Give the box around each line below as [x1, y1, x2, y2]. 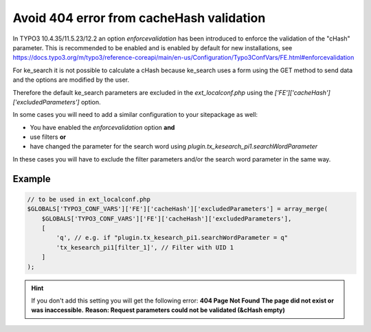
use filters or [30, 133, 67, 141]
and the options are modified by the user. [12, 76, 130, 84]
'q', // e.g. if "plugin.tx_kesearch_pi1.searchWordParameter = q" [56, 234, 289, 242]
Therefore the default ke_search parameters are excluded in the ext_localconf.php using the [12, 88, 273, 96]
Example [12, 173, 51, 185]
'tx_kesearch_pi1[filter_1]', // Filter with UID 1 [56, 243, 234, 251]
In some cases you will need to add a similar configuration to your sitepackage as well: [12, 111, 258, 119]
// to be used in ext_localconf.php [27, 195, 151, 203]
